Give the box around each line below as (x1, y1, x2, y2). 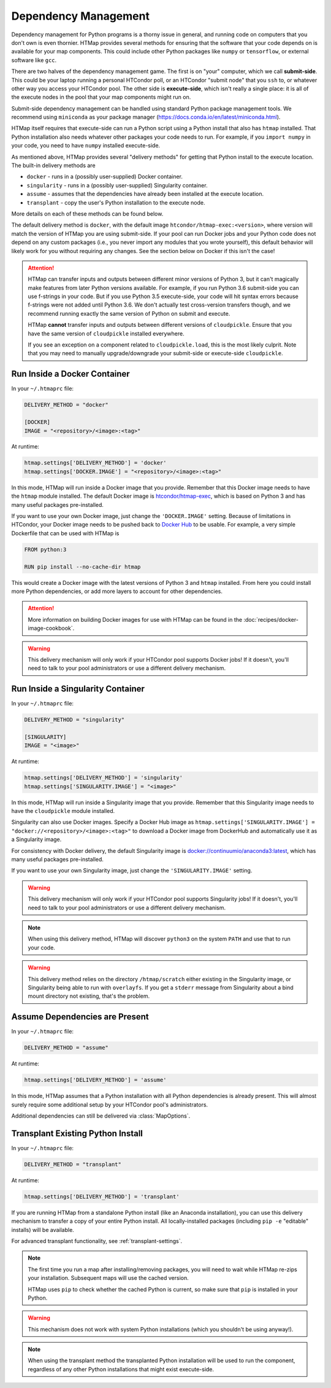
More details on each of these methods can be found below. (11, 210, 164, 218)
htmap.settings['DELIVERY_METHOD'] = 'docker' (24, 460, 167, 466)
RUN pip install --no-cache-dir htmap (24, 563, 141, 570)
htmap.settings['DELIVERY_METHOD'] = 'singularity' (24, 774, 183, 782)
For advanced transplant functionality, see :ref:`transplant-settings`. (11, 1237, 183, 1244)
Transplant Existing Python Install (11, 1128, 143, 1139)
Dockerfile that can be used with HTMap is (11, 529, 120, 537)
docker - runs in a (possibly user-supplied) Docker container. (26, 173, 183, 181)
